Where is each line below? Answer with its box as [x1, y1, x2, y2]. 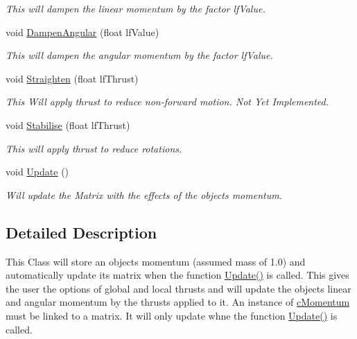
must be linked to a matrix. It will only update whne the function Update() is [6, 308, 338, 322]
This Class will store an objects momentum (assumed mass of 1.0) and [6, 254, 306, 268]
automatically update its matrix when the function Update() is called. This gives [6, 268, 349, 282]
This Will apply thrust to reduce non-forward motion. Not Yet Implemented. [6, 94, 329, 109]
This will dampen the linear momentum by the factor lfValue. [6, 1, 265, 15]
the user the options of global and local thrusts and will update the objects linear [6, 281, 351, 295]
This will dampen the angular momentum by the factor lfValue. [6, 48, 273, 62]
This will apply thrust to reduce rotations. [6, 141, 182, 155]
